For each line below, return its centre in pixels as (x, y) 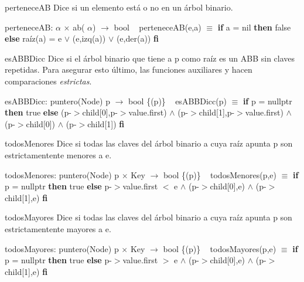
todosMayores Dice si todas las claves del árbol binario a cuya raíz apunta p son (148, 217)
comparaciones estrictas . (48, 81)
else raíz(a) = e (33, 38)
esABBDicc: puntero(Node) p (57, 101)
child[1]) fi (106, 123)
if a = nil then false (254, 27)
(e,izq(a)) (89, 38)
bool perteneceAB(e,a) (158, 27)
